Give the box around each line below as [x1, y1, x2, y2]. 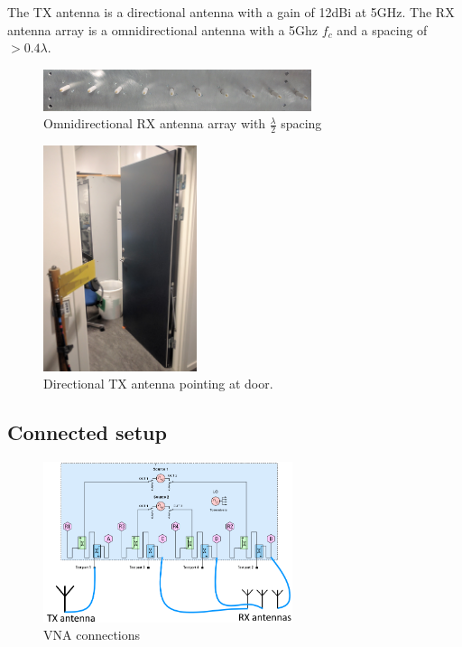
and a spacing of [337, 20, 428, 39]
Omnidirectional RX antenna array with [43, 114, 266, 133]
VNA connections [43, 625, 141, 644]
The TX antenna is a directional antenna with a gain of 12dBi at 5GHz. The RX [7, 3, 455, 21]
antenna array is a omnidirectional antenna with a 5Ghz [7, 20, 319, 39]
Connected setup [7, 418, 167, 446]
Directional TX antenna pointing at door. [43, 374, 273, 393]
